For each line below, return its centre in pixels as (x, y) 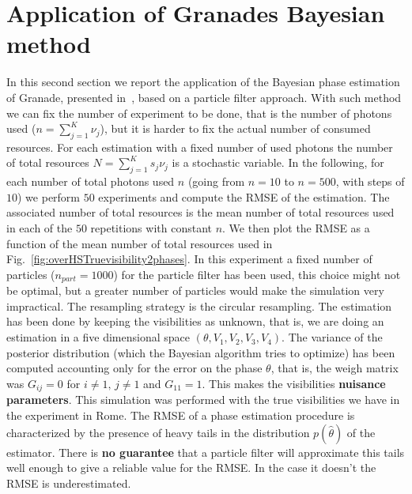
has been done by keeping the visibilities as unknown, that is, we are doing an (195, 321)
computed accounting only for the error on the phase (134, 368)
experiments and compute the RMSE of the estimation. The (244, 196)
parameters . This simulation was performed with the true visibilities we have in (203, 400)
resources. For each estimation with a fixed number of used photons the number (200, 147)
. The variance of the (332, 337)
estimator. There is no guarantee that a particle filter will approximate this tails (206, 452)
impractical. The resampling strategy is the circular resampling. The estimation (199, 305)
